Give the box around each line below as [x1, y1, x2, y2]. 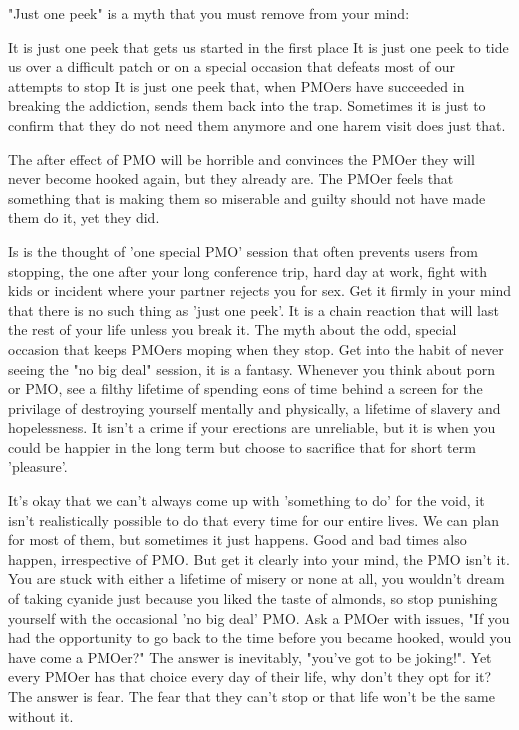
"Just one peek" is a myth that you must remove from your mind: [8, 3, 410, 23]
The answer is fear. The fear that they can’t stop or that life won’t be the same [8, 686, 495, 706]
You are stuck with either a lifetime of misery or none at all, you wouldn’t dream [8, 568, 505, 589]
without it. [8, 705, 74, 726]
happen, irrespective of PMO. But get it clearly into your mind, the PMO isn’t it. [8, 548, 510, 569]
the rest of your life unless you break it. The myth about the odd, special [8, 319, 457, 340]
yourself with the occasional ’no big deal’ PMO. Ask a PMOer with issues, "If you [8, 607, 510, 628]
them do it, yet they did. [8, 207, 160, 228]
